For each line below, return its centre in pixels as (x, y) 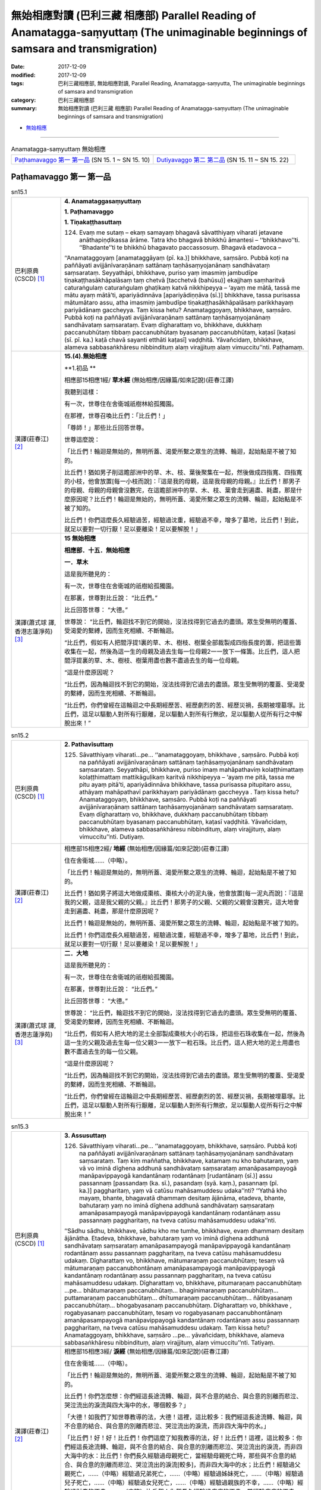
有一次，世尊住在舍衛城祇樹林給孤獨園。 (121, 403)
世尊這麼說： (82, 439)
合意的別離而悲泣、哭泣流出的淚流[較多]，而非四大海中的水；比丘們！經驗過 (188, 1465)
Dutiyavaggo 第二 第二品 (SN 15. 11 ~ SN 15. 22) (223, 160)
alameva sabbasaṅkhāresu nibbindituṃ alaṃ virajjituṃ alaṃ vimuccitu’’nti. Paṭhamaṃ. (184, 347)
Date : (18, 67)
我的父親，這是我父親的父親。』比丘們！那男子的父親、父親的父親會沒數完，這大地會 (182, 902)
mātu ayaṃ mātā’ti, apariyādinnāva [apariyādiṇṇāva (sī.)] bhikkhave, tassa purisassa (182, 295)
